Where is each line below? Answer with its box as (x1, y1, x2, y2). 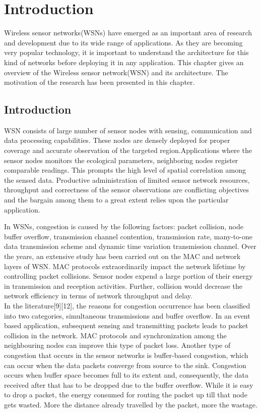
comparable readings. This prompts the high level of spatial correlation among (4, 165, 246, 175)
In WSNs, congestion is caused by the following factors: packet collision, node (4, 221, 243, 232)
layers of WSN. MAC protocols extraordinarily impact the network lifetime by (4, 261, 246, 271)
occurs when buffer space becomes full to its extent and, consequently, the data (4, 370, 248, 380)
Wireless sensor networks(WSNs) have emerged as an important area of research (4, 27, 252, 38)
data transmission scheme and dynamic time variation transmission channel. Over (4, 241, 256, 251)
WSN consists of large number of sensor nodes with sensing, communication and (4, 125, 252, 135)
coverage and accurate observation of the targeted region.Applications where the (4, 145, 252, 156)
